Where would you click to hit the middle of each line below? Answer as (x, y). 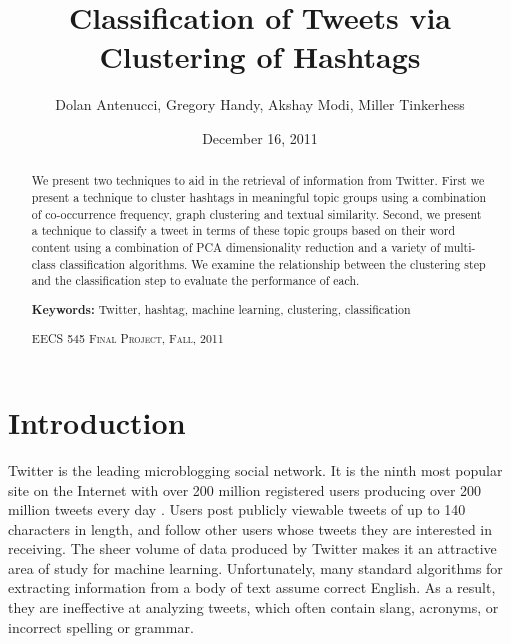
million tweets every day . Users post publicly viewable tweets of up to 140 (237, 509)
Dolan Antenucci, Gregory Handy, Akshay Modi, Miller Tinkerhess (260, 104)
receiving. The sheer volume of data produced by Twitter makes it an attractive (252, 548)
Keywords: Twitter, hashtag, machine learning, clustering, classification (221, 309)
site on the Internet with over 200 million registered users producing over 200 (245, 489)
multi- (460, 246)
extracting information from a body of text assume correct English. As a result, (252, 587)
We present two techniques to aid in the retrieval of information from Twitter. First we (258, 180)
